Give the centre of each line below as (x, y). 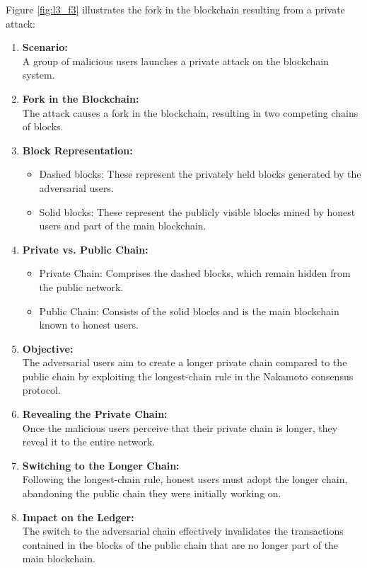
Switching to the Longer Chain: (101, 465)
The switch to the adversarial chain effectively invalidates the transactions (183, 531)
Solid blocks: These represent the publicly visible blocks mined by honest (197, 211)
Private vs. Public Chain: (85, 249)
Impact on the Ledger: (78, 517)
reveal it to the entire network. (89, 442)
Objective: (48, 348)
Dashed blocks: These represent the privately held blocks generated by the (200, 174)
